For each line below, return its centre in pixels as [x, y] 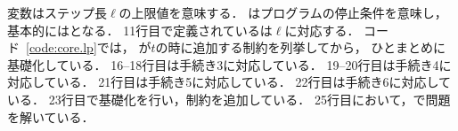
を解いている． [51, 116]
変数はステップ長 [57, 12]
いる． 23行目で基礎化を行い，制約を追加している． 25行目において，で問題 [229, 99]
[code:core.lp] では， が [89, 47]
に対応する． [322, 30]
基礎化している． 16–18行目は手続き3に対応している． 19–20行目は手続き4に [229, 64]
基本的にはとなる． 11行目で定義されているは [140, 30]
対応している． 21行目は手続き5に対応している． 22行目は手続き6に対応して [229, 82]
